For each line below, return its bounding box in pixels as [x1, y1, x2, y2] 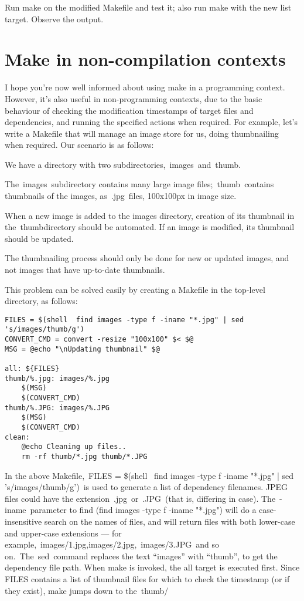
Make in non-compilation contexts [5, 47, 286, 71]
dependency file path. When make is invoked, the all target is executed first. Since [5, 561, 300, 573]
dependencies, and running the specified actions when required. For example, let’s [5, 116, 298, 128]
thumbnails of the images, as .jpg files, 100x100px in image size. [5, 190, 237, 202]
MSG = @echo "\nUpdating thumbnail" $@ [5, 345, 160, 353]
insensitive [5, 515, 42, 528]
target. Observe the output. [5, 12, 104, 25]
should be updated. [5, 232, 74, 244]
